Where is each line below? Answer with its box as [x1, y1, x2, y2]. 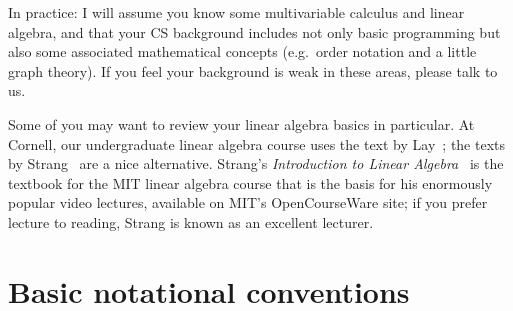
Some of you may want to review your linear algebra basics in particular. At [8, 113, 475, 134]
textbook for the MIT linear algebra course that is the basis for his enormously [8, 172, 493, 193]
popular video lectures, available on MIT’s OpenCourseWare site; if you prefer [8, 192, 488, 213]
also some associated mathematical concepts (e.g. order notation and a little [8, 41, 477, 62]
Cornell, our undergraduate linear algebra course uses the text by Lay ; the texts [8, 133, 506, 154]
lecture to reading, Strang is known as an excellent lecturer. [8, 211, 374, 232]
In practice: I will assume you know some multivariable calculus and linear [8, 2, 465, 22]
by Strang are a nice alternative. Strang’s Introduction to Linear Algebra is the [8, 153, 504, 174]
